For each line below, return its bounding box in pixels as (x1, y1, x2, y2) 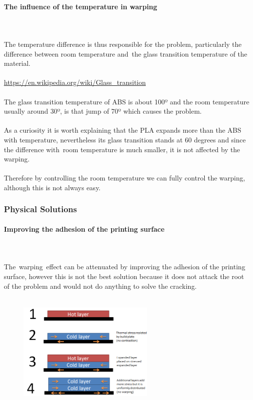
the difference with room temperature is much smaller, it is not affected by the (4, 144, 240, 154)
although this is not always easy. (4, 182, 101, 192)
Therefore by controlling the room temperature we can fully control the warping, (4, 173, 245, 183)
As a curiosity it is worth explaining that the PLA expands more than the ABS (4, 125, 241, 135)
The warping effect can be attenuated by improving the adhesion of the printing (4, 261, 245, 272)
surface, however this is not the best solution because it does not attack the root (4, 271, 244, 281)
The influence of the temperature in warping (4, 1, 157, 11)
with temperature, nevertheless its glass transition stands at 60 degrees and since (4, 134, 246, 144)
